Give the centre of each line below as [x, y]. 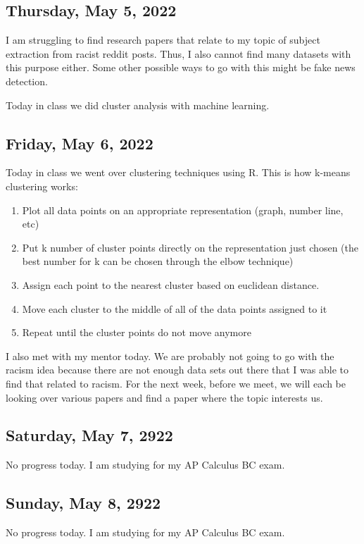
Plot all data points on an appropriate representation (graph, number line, [183, 210]
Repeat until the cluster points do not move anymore [137, 332]
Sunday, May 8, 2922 [83, 503]
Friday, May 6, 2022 [80, 143]
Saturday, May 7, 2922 [89, 435]
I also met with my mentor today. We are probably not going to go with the [170, 356]
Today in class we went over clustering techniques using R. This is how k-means [178, 172]
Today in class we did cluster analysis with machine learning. [138, 105]
